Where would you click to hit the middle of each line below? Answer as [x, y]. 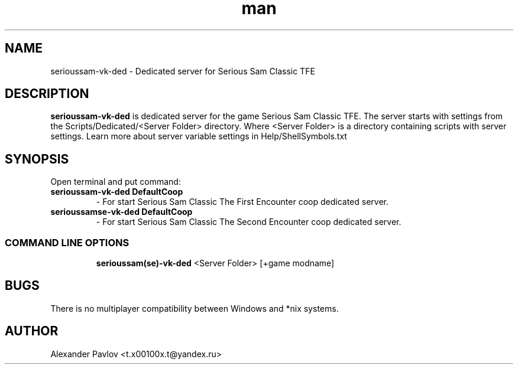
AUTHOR [32, 331]
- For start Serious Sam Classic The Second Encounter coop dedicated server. [249, 222]
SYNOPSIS [37, 159]
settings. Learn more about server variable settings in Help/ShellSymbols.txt [199, 136]
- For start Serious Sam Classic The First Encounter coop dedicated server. [242, 202]
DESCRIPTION [47, 94]
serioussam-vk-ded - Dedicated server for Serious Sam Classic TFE [183, 71]
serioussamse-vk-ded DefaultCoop [122, 212]
